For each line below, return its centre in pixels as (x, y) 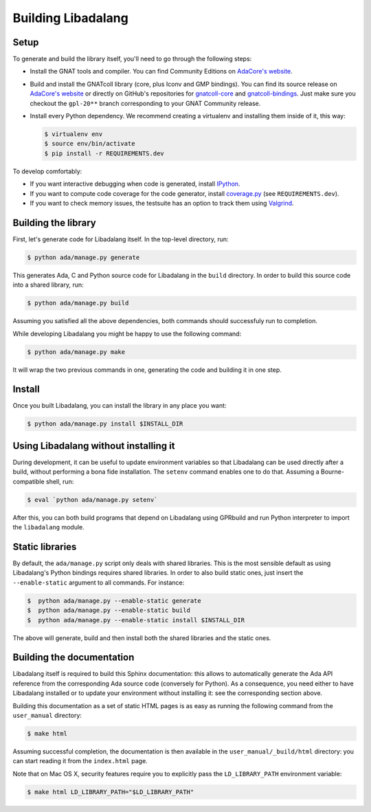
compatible (29, 481)
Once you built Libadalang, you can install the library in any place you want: (120, 406)
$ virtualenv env (74, 134)
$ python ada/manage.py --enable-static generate (114, 601)
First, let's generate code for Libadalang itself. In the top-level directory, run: (121, 239)
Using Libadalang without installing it (94, 446)
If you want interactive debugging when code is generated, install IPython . (135, 184)
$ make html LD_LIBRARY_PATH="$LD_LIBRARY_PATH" (111, 792)
